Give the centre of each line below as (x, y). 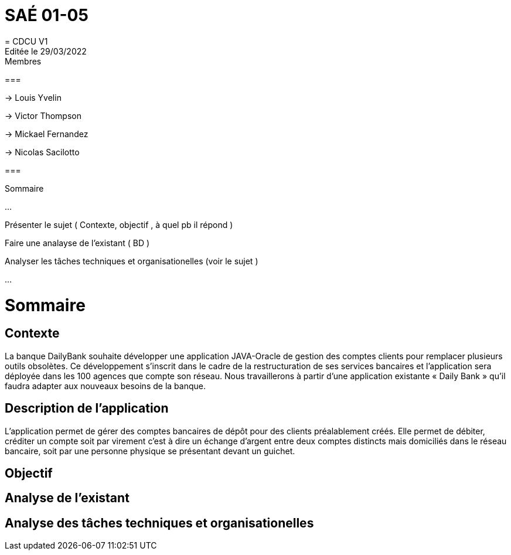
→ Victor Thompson (43, 115)
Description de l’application (87, 408)
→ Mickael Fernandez (47, 134)
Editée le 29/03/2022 (46, 51)
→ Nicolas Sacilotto (42, 152)
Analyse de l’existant (67, 498)
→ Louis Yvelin (33, 97)
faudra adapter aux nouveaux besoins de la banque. (105, 386)
